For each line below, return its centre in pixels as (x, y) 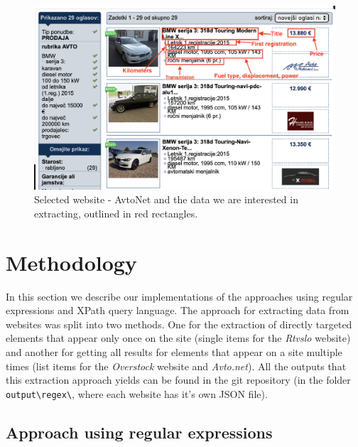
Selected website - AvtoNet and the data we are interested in (166, 199)
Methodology (71, 262)
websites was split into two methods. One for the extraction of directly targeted (179, 324)
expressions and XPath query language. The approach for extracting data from (178, 310)
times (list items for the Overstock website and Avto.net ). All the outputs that (176, 366)
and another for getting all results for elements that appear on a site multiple (174, 352)
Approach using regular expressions (139, 432)
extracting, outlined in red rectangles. (116, 213)
